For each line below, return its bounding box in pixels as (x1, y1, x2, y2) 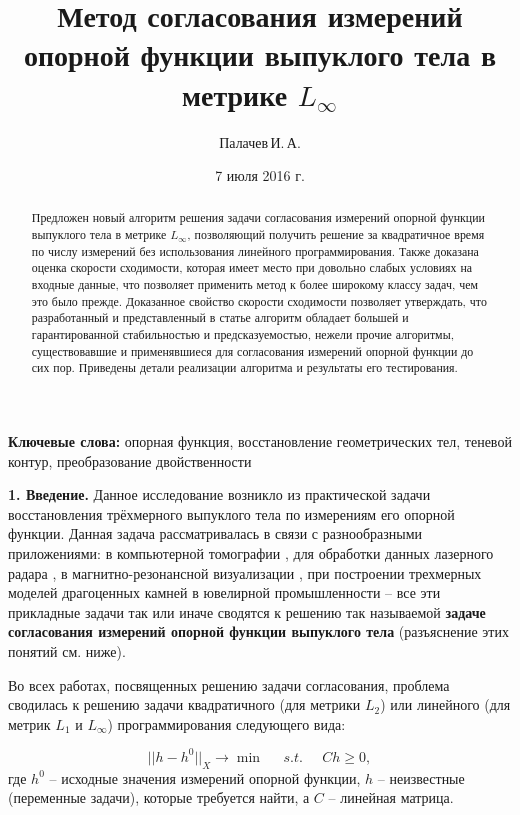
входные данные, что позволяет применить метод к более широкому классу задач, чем (31, 276, 478, 293)
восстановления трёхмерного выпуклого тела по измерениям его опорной (8, 503, 455, 524)
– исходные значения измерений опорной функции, (49, 767, 361, 788)
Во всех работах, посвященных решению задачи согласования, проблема (8, 674, 450, 695)
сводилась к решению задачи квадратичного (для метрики (8, 694, 361, 715)
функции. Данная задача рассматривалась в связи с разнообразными (8, 523, 423, 544)
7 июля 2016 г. (215, 165, 305, 186)
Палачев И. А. (219, 131, 301, 152)
